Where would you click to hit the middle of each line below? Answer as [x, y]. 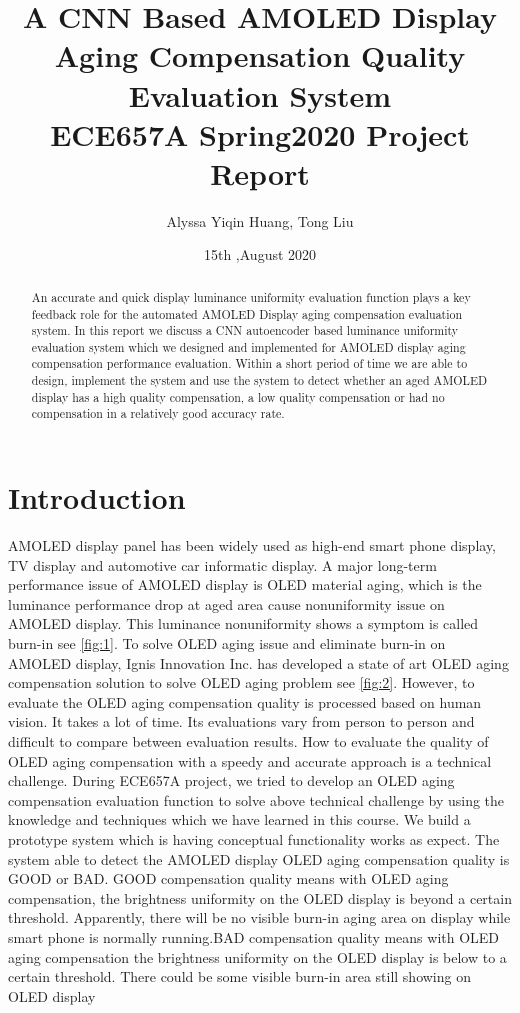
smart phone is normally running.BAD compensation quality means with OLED [254, 936]
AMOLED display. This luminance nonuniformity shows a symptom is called [243, 623]
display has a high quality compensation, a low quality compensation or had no [238, 396]
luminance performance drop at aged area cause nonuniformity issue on [226, 603]
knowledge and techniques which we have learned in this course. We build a [239, 819]
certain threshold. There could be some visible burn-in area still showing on [239, 976]
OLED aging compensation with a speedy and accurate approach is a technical [250, 760]
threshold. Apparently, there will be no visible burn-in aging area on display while [259, 917]
